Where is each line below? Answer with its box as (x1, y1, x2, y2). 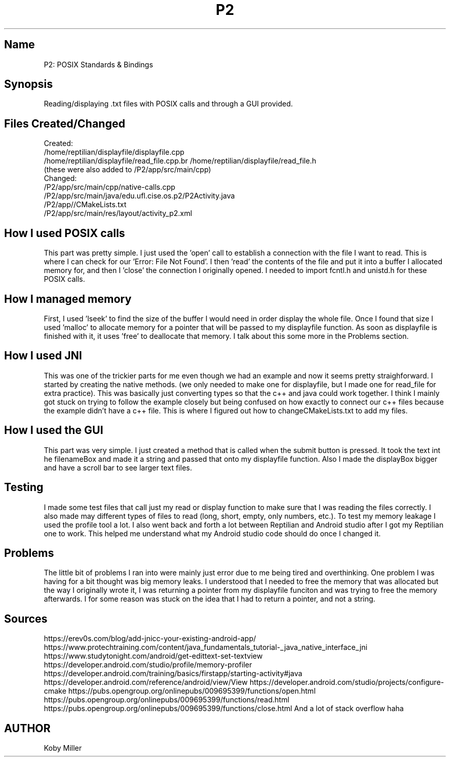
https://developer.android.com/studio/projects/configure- (249, 678, 444, 687)
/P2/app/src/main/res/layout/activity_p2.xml (44, 209, 192, 218)
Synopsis (4, 78, 53, 91)
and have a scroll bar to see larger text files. (44, 463, 192, 472)
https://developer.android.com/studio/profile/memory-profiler (44, 660, 252, 669)
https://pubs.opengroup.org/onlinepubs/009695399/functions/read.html (44, 695, 290, 704)
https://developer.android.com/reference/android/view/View (44, 678, 248, 687)
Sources (4, 612, 48, 625)
